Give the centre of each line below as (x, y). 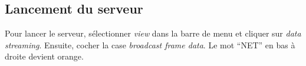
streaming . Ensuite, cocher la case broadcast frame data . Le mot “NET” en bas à (150, 44)
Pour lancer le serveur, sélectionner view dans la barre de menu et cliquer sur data (153, 33)
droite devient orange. (44, 56)
